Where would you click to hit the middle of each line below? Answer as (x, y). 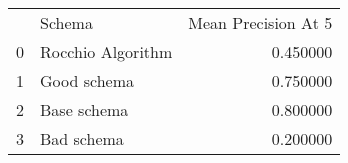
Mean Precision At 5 (260, 22)
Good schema (87, 80)
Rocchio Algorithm (106, 51)
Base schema (84, 109)
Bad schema (82, 138)
